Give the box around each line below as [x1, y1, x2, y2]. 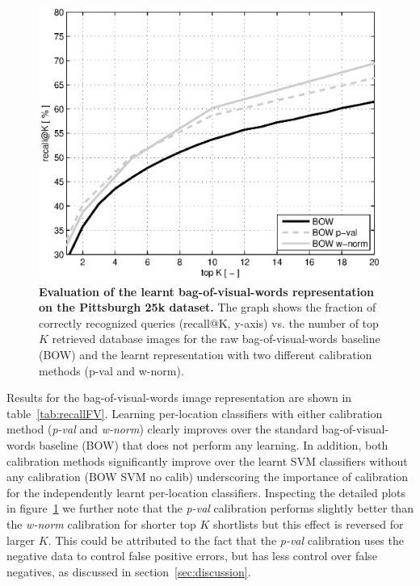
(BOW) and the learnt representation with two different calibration [39, 346, 372, 363]
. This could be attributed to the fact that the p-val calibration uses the [48, 531, 404, 548]
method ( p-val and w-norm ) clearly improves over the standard [6, 421, 318, 437]
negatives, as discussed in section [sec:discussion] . [6, 563, 251, 580]
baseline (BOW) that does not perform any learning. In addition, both [39, 437, 388, 454]
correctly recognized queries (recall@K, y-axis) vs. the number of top [39, 314, 379, 331]
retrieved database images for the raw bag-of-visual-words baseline [52, 330, 380, 347]
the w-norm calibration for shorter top [6, 516, 196, 533]
